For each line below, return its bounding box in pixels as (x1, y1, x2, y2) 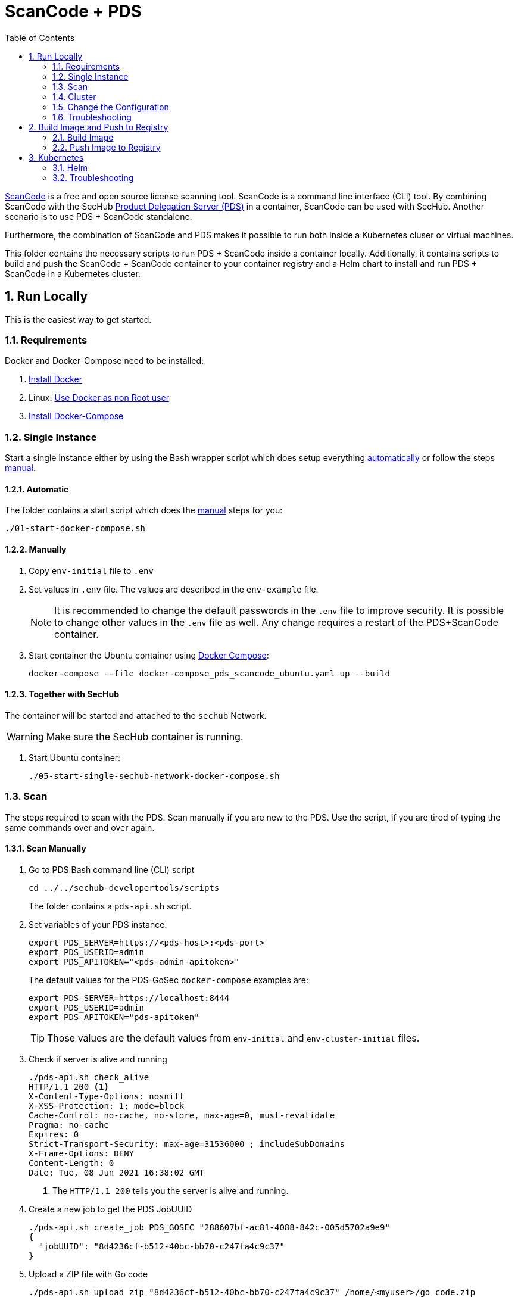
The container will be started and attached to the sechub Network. (5, 710, 267, 721)
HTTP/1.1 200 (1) (29, 1081, 109, 1092)
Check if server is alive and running (29, 1053, 167, 1064)
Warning (7, 730, 44, 743)
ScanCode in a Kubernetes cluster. (5, 268, 141, 279)
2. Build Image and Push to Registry (29, 121, 168, 132)
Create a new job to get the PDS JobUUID (29, 1204, 192, 1214)
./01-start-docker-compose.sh (5, 523, 146, 534)
